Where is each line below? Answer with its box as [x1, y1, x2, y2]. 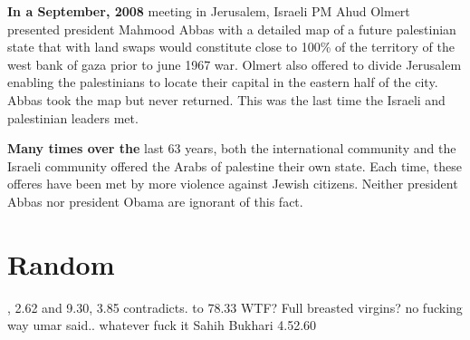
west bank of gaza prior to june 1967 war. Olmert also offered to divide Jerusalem [7, 54, 462, 73]
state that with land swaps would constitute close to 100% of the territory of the [7, 37, 455, 56]
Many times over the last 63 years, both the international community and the [7, 139, 456, 158]
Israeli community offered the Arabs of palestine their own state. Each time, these [7, 156, 462, 175]
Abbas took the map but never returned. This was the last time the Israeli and [7, 90, 446, 109]
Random [7, 245, 115, 282]
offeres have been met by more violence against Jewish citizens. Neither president [7, 174, 458, 193]
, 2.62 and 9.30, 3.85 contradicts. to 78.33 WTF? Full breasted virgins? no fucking [7, 297, 463, 316]
